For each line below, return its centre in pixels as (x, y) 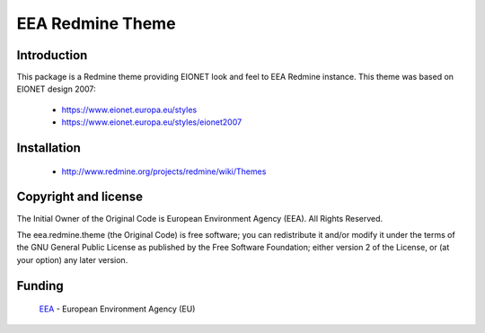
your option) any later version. (72, 259)
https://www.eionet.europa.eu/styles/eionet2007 (152, 122)
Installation (48, 148)
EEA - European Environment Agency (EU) (117, 309)
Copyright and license (80, 197)
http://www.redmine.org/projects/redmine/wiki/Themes (164, 171)
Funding (40, 286)
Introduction (52, 55)
